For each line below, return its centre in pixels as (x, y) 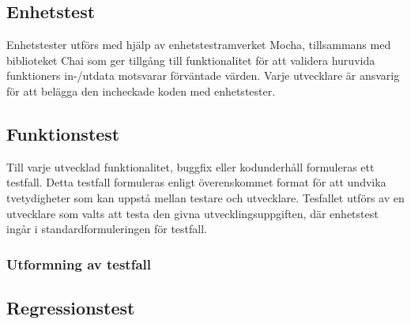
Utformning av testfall (79, 264)
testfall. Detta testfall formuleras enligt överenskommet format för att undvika (196, 182)
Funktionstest (63, 133)
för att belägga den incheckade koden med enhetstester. (141, 90)
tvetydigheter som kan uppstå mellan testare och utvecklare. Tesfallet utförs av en (205, 197)
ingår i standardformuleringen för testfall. (107, 229)
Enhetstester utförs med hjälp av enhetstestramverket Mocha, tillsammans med (199, 45)
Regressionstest (71, 307)
